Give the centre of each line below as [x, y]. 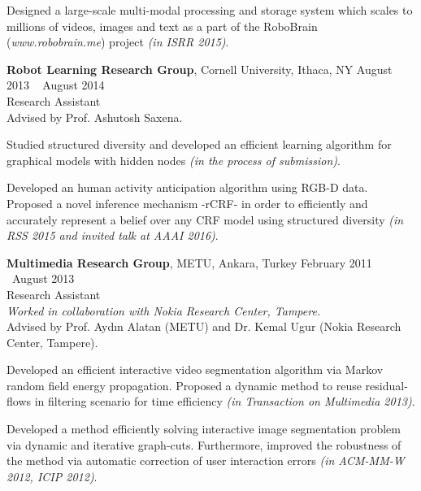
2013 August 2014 [56, 85]
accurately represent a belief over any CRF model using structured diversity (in [205, 219]
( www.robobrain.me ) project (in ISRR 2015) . [118, 42]
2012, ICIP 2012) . [52, 476]
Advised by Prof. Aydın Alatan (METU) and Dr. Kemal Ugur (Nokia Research [204, 326]
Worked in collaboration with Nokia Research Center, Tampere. [164, 310]
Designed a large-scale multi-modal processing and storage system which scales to [210, 10]
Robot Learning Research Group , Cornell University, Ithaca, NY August [200, 69]
